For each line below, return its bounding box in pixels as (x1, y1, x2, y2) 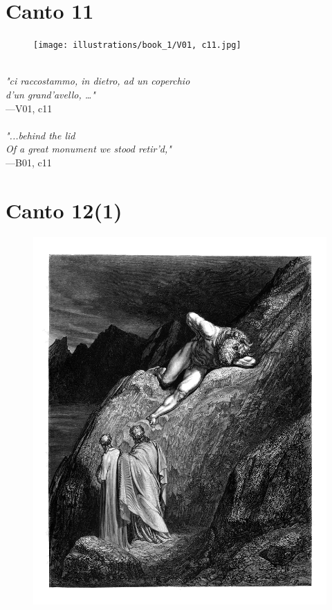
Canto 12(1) (6, 195, 122, 224)
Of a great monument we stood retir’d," (6, 141, 172, 156)
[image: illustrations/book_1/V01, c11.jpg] (33, 40, 241, 51)
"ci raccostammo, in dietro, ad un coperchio (6, 73, 190, 88)
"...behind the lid (6, 128, 75, 142)
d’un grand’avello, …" (6, 87, 95, 101)
